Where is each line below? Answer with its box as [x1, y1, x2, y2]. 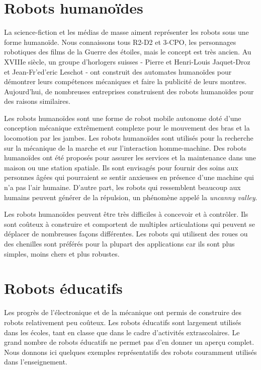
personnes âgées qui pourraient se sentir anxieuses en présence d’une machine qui [4, 172, 254, 182]
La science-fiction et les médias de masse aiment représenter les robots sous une [4, 27, 249, 37]
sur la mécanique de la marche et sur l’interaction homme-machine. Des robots [4, 142, 247, 153]
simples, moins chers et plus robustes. [4, 248, 120, 259]
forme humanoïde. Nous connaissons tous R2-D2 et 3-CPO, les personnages [4, 36, 236, 47]
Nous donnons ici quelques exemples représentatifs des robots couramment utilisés [4, 346, 257, 357]
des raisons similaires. [4, 96, 70, 106]
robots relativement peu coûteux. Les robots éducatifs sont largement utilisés [4, 317, 241, 327]
